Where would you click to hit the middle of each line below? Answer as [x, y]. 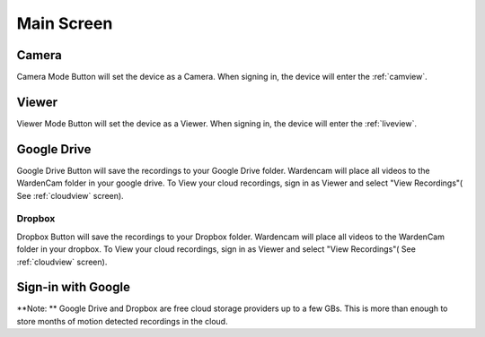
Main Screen [65, 23]
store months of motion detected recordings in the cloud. [122, 321]
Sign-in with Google [73, 287]
